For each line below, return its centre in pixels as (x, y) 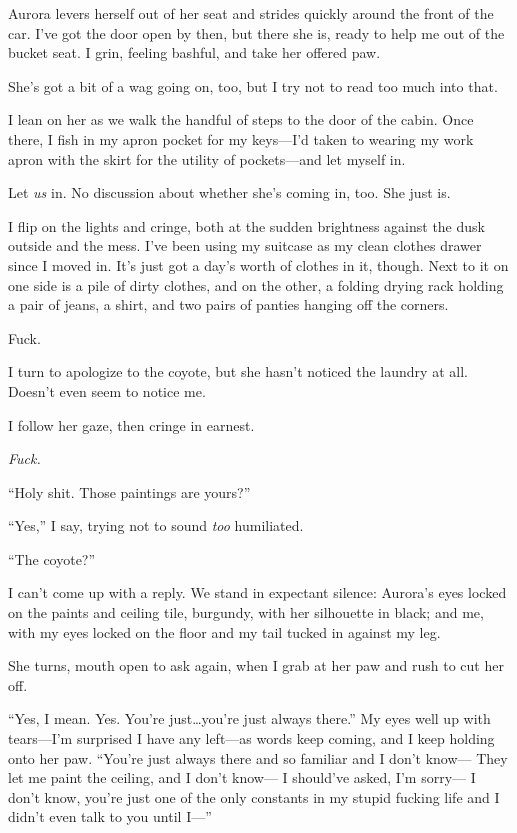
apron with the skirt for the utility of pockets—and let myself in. (207, 158)
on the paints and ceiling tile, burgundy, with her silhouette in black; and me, (246, 612)
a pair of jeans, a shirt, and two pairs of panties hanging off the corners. (228, 304)
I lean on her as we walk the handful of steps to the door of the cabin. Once (241, 119)
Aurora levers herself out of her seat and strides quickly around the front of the (251, 13)
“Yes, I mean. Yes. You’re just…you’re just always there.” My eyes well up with (249, 718)
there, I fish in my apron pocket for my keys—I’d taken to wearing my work (241, 138)
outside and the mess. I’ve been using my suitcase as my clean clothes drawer (245, 245)
